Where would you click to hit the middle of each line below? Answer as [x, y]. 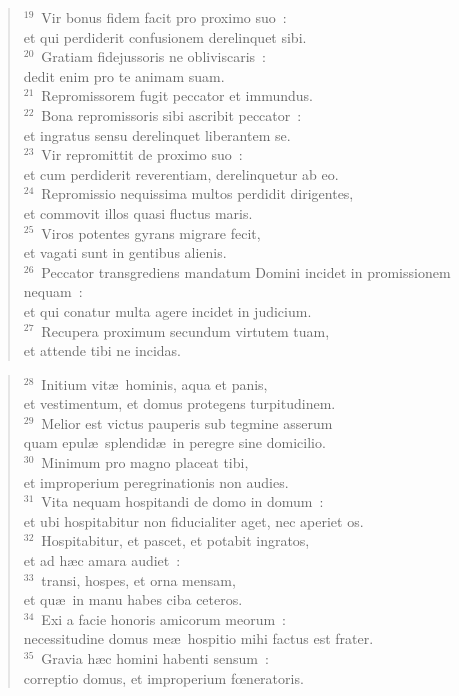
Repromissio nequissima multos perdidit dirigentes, [197, 193]
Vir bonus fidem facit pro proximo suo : [164, 17]
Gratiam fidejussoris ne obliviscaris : [153, 56]
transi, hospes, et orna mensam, [138, 579]
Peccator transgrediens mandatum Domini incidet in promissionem [246, 271]
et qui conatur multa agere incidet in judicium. [167, 310]
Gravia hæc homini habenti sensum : [155, 658]
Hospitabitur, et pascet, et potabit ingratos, [175, 540]
